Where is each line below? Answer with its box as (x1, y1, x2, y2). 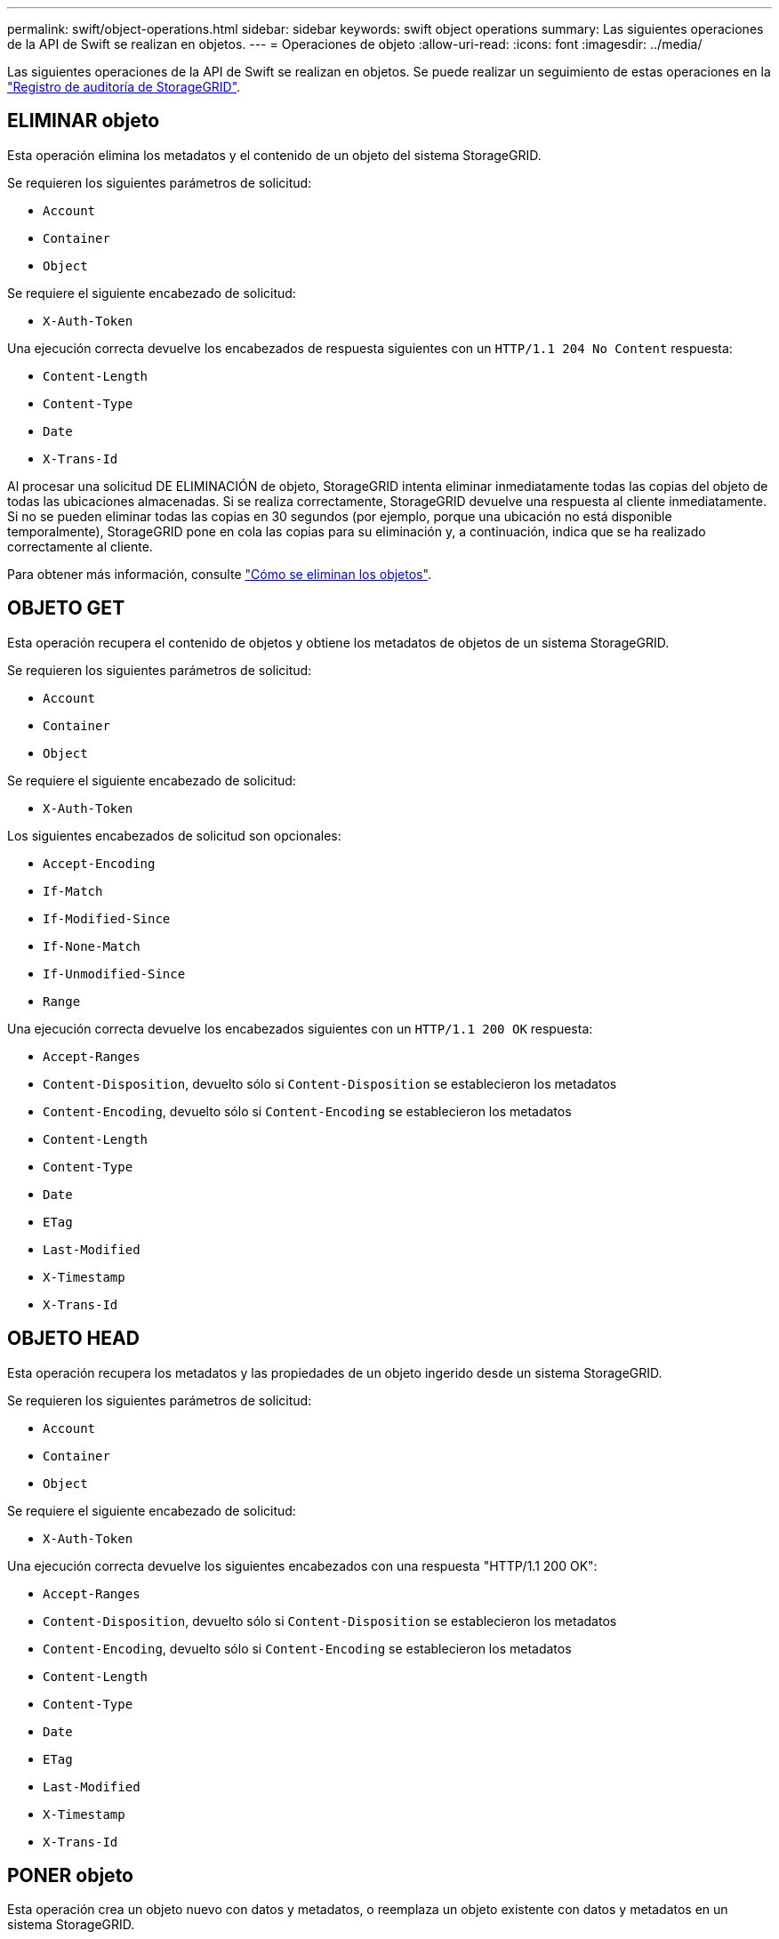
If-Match (43, 883, 103, 898)
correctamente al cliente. (7, 538, 153, 554)
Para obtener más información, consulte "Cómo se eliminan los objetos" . (7, 566, 431, 582)
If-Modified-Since (43, 911, 171, 926)
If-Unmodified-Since (43, 966, 186, 981)
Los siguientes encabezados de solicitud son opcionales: (7, 827, 341, 843)
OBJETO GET (7, 597, 125, 620)
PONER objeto (7, 1863, 133, 1887)
